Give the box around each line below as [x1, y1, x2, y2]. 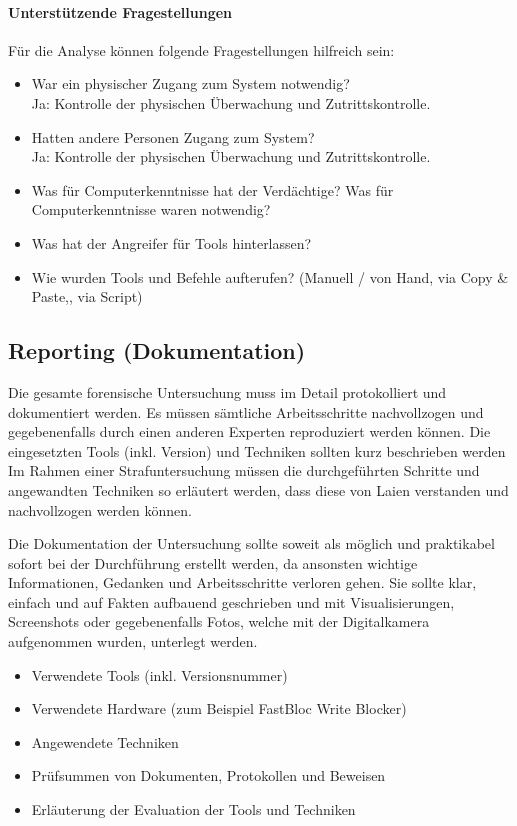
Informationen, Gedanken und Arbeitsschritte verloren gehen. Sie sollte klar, [8, 572, 477, 593]
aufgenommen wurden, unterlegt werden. [8, 631, 258, 652]
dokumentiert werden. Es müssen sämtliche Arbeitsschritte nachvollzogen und [8, 401, 484, 422]
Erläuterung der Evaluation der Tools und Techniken [31, 799, 356, 820]
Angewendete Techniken [31, 731, 179, 752]
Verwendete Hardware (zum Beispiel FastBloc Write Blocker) [31, 698, 407, 719]
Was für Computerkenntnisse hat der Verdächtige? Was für [31, 179, 394, 200]
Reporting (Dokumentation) [8, 335, 306, 366]
